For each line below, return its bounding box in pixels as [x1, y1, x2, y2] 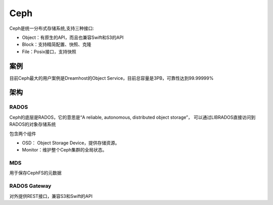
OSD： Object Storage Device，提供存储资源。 [22, 139, 120, 146]
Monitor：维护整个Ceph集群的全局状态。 [22, 147, 107, 153]
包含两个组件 [9, 130, 36, 136]
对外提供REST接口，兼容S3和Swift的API [9, 193, 93, 199]
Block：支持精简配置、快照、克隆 [22, 41, 92, 47]
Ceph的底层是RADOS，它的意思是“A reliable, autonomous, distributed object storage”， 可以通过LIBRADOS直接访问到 [9, 114, 256, 120]
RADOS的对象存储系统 [9, 121, 56, 127]
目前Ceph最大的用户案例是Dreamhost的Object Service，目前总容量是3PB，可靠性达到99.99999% [9, 75, 214, 81]
